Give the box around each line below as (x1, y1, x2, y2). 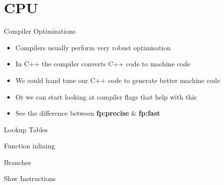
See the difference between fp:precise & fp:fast (15, 108, 161, 118)
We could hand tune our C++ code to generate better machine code (15, 75, 221, 85)
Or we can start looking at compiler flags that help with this (15, 91, 197, 102)
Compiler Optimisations (4, 26, 76, 36)
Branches (4, 157, 31, 167)
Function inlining (4, 141, 55, 151)
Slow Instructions (4, 173, 56, 184)
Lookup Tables (4, 124, 48, 134)
